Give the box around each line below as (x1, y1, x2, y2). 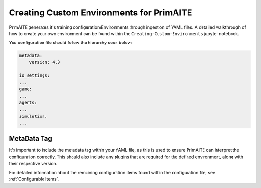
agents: (19, 100, 37, 106)
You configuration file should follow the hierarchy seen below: (9, 40, 132, 45)
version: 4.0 (29, 59, 60, 65)
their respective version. (9, 160, 58, 166)
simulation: (19, 114, 48, 119)
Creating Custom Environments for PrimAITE (9, 7, 193, 18)
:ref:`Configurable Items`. (9, 176, 59, 182)
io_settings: (19, 73, 50, 78)
